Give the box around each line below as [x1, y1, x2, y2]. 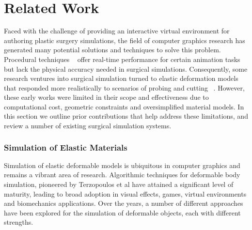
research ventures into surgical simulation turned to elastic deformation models [4, 73, 238, 83]
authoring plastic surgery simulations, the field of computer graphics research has [4, 35, 245, 45]
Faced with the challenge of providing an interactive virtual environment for [4, 26, 230, 36]
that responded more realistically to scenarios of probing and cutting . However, [4, 82, 245, 92]
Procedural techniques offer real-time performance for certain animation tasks [4, 54, 240, 64]
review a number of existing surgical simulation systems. [4, 121, 172, 131]
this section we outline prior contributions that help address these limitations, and [4, 111, 248, 121]
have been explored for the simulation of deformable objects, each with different [4, 207, 241, 217]
